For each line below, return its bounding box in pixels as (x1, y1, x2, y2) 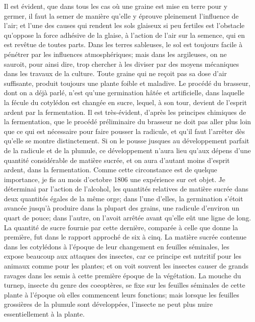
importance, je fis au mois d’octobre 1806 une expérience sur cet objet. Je (4, 174, 226, 184)
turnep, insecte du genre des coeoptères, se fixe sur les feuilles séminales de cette (4, 280, 245, 290)
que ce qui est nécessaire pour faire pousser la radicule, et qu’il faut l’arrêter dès (4, 126, 245, 136)
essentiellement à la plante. (4, 309, 85, 319)
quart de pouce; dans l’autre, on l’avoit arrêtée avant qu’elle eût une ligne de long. (4, 213, 251, 223)
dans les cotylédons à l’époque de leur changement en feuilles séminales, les (4, 241, 229, 251)
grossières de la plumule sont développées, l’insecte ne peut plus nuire (4, 299, 213, 309)
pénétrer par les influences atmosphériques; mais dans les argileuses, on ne (4, 49, 227, 59)
